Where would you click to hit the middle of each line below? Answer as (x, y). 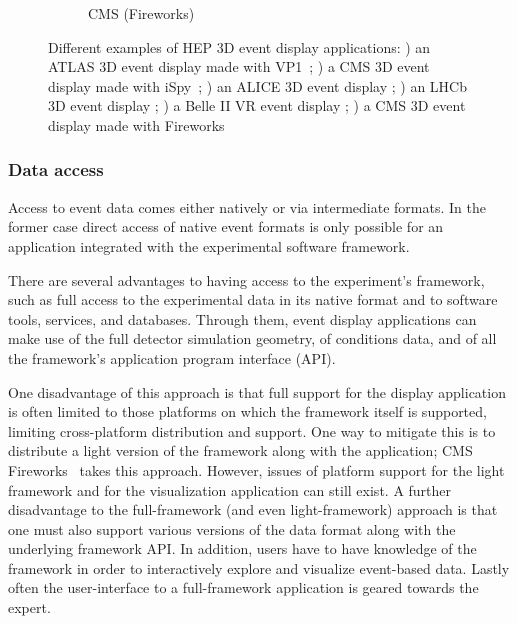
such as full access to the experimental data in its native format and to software (253, 299)
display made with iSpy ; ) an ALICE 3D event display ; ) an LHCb (258, 85)
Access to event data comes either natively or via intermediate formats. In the (247, 206)
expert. (29, 607)
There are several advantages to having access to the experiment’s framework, (246, 279)
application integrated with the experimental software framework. (209, 245)
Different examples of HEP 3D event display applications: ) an (239, 46)
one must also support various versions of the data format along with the (232, 528)
